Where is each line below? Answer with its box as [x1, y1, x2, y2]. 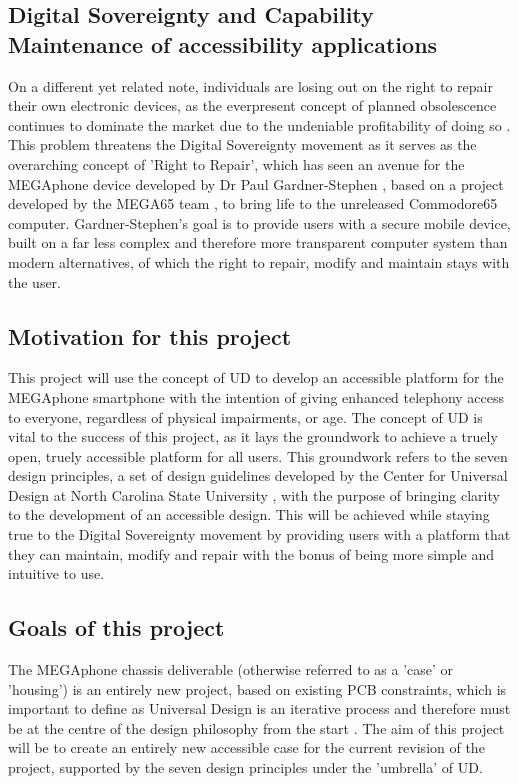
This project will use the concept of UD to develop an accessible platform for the [8, 367, 504, 388]
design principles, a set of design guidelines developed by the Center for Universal [8, 465, 508, 486]
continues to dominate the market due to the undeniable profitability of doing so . [8, 114, 511, 135]
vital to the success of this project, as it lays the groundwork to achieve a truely [8, 426, 498, 447]
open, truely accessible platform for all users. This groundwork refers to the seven [8, 445, 508, 466]
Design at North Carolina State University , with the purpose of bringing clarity [8, 484, 500, 505]
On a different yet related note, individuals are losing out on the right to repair [8, 75, 493, 96]
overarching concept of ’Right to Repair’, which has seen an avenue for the [8, 153, 465, 174]
